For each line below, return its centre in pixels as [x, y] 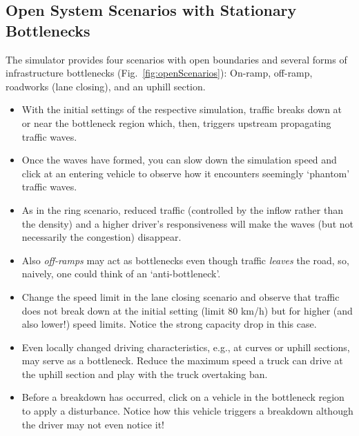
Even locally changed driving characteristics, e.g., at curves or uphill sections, [186, 347]
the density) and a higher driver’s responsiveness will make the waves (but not [187, 223]
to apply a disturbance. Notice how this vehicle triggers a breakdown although [187, 411]
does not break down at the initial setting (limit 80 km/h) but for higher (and [187, 310]
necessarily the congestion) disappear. [101, 237]
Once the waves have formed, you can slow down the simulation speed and [179, 160]
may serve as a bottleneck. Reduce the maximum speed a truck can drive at [182, 360]
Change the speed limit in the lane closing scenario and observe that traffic [181, 296]
